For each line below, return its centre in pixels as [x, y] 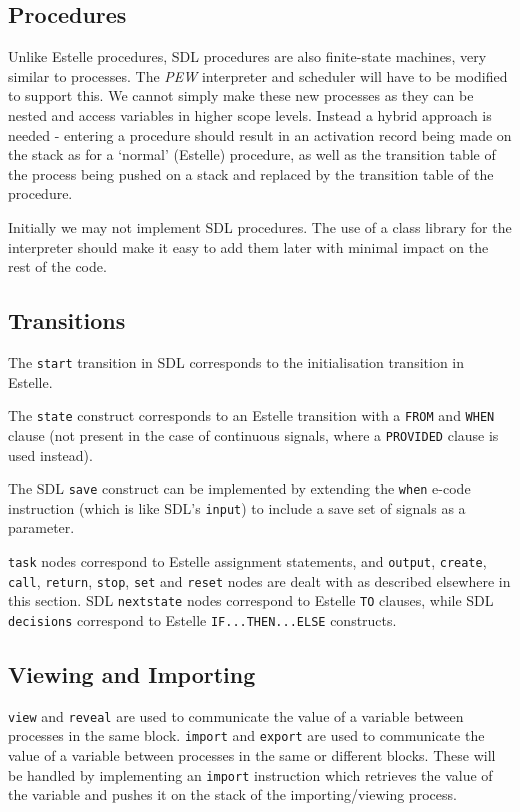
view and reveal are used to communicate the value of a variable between [236, 715]
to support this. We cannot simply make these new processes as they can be [241, 95]
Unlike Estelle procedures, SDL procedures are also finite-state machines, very [247, 56]
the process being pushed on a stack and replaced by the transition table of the [251, 173]
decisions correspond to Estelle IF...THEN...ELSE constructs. [202, 619]
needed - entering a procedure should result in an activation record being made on [260, 134]
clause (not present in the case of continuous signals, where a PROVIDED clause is [253, 434]
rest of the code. [57, 266]
